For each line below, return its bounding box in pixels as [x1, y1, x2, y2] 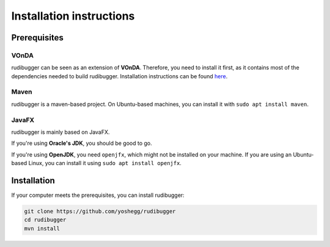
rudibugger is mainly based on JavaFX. [11, 128, 110, 136]
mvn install [24, 225, 61, 232]
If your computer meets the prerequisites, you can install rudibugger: [11, 191, 185, 199]
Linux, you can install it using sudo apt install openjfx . [28, 160, 182, 167]
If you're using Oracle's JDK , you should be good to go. [11, 139, 152, 147]
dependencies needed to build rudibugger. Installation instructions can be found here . [11, 72, 228, 79]
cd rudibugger [24, 216, 67, 223]
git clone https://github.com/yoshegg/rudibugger [24, 208, 176, 215]
